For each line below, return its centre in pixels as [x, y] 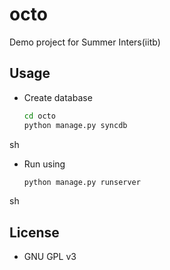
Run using [44, 164]
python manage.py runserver [82, 182]
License [34, 232]
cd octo [39, 116]
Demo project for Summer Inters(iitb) [85, 42]
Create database [58, 97]
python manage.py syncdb [75, 125]
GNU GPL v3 [50, 257]
